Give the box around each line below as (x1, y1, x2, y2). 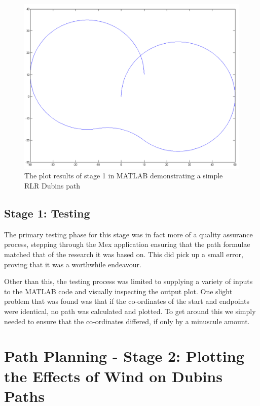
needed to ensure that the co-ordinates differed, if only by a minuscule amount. (4, 316, 250, 326)
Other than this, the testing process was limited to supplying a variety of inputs (4, 276, 253, 287)
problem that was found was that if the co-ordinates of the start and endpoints (4, 296, 249, 306)
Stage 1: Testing (4, 205, 90, 221)
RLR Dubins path (24, 180, 81, 191)
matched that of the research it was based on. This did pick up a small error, (4, 248, 243, 259)
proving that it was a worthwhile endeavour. (4, 259, 141, 269)
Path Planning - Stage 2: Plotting (4, 346, 244, 366)
